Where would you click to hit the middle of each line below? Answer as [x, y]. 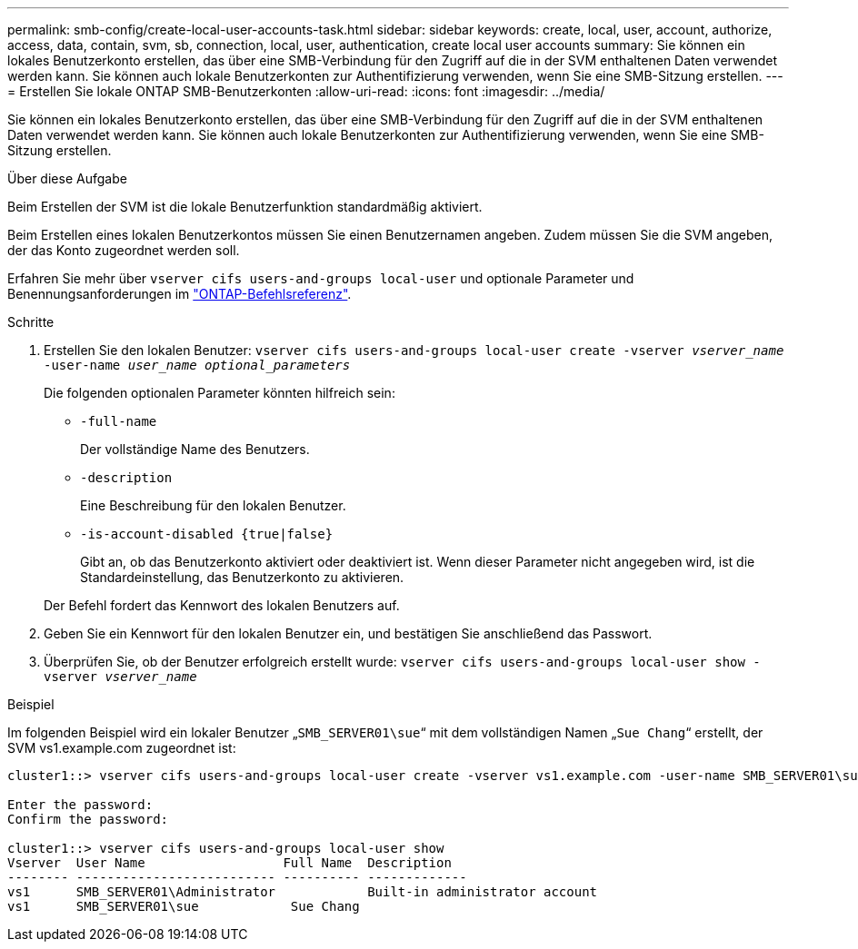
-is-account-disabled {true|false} [207, 534]
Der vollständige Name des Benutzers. [195, 449]
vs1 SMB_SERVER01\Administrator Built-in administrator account [303, 892]
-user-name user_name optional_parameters [197, 365]
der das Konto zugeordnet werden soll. [124, 250]
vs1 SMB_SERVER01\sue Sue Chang [184, 906]
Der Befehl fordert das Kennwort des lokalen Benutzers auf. [222, 605]
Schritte [31, 322]
